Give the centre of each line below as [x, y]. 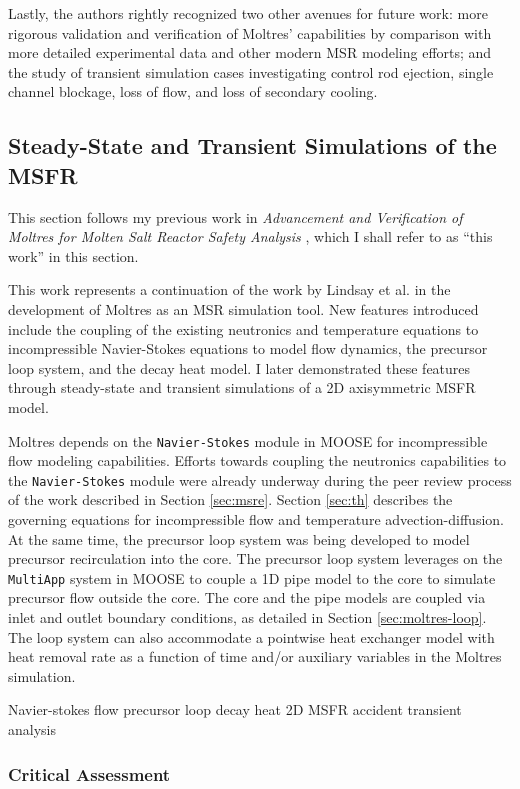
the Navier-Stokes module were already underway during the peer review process [260, 479]
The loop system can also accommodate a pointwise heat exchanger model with [251, 636]
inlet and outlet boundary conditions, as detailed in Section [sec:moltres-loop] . [247, 617]
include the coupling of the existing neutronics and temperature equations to [243, 328]
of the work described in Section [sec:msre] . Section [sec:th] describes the [230, 499]
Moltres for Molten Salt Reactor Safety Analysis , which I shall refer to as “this [250, 236]
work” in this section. [73, 255]
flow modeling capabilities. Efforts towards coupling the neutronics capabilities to [257, 460]
